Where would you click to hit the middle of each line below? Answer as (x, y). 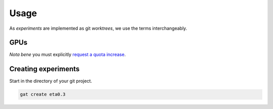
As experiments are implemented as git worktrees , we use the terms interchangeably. (98, 28)
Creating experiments (44, 69)
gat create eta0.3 (43, 94)
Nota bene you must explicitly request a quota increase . (67, 54)
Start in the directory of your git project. (51, 81)
